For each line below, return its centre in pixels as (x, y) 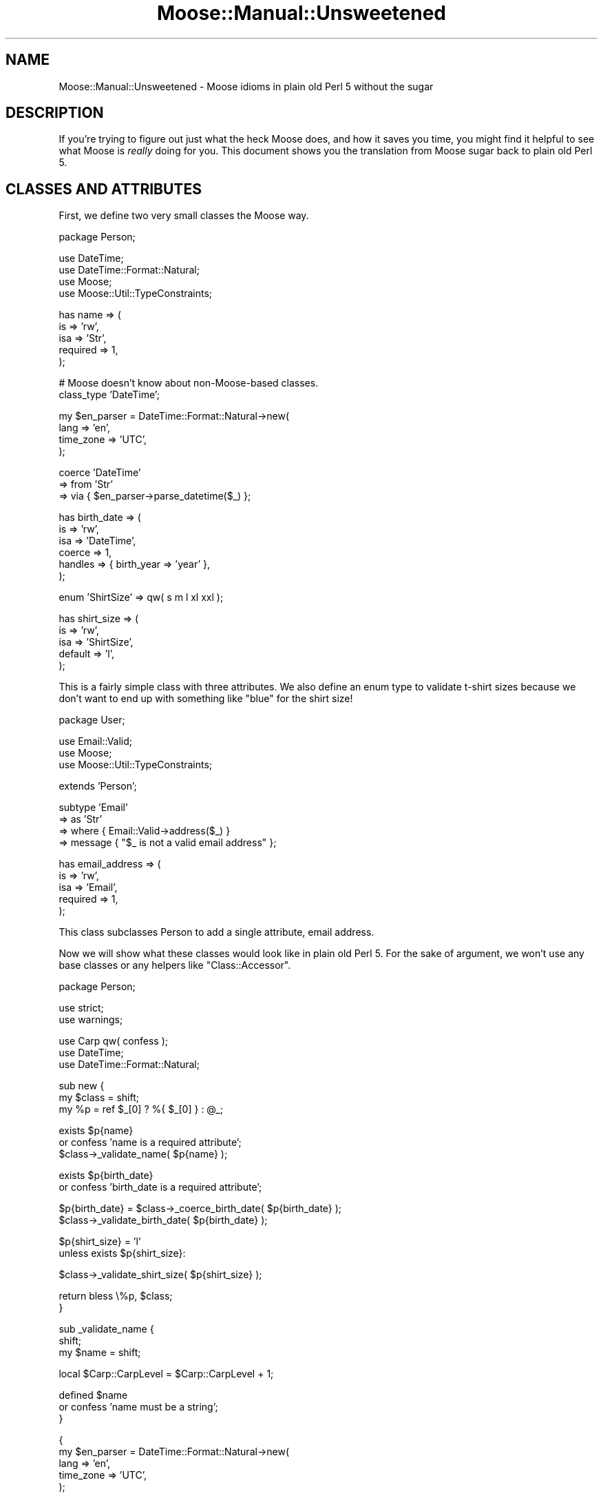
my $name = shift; (100, 1353)
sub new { (82, 1086)
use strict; (81, 1008)
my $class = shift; (99, 1098)
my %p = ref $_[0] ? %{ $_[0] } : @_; (141, 1109)
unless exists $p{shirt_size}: (122, 1253)
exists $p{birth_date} (106, 1176)
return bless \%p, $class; (116, 1296)
